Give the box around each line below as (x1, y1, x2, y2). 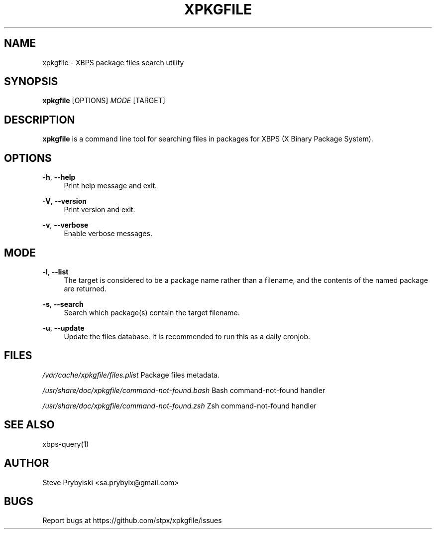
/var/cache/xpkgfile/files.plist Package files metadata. (42, 370, 219, 379)
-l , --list (42, 267, 69, 276)
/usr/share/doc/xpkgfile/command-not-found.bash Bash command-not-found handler (42, 386, 326, 395)
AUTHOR (4, 457, 49, 470)
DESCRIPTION (4, 113, 75, 126)
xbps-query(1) (42, 439, 89, 448)
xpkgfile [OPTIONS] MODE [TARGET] (42, 96, 165, 105)
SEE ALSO (4, 418, 55, 431)
